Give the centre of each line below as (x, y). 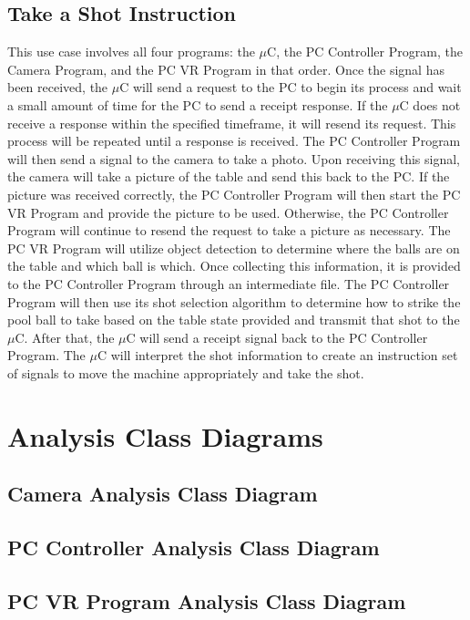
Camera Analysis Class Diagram (163, 494)
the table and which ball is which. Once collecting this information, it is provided (234, 266)
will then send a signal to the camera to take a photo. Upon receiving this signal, (234, 158)
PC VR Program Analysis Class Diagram (207, 600)
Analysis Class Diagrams (165, 435)
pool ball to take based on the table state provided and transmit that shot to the (234, 320)
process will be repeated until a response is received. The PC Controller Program (234, 141)
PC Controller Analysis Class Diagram (194, 548)
